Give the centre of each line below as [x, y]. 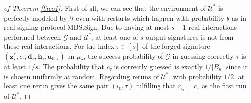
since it [237, 66]
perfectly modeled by [35, 17]
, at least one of [114, 36]
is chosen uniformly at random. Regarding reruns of [81, 76]
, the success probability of [123, 55]
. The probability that [71, 66]
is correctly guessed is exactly [158, 66]
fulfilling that [156, 86]
